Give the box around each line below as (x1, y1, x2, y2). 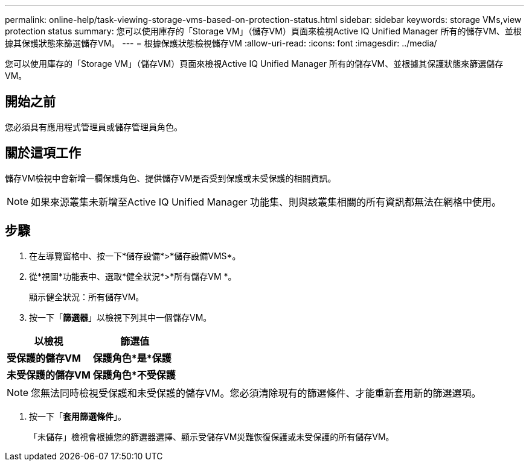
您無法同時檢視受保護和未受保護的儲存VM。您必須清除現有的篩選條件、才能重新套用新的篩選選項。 (31, 386, 481, 399)
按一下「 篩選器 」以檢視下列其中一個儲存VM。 (29, 312, 212, 323)
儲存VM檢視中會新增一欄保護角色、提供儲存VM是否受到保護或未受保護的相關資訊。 (5, 172, 336, 183)
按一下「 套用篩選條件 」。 (29, 411, 126, 421)
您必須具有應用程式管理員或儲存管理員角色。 (5, 121, 182, 132)
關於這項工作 (5, 145, 81, 161)
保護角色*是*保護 (92, 351, 172, 364)
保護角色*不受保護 (92, 368, 176, 381)
